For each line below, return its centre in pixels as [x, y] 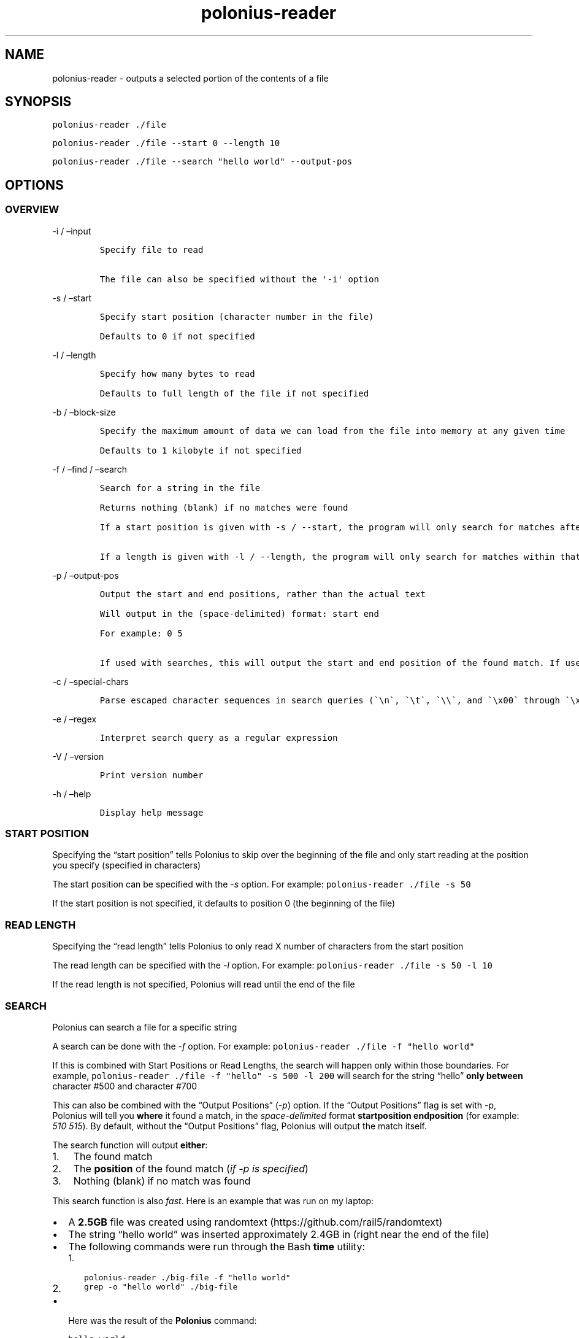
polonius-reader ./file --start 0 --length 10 [166, 143]
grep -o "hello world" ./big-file [161, 1286]
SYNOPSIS [38, 102]
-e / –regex [75, 719]
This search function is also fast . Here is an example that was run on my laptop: [213, 1201]
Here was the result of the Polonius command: [163, 1320]
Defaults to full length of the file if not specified [234, 393]
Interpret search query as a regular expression [219, 737]
